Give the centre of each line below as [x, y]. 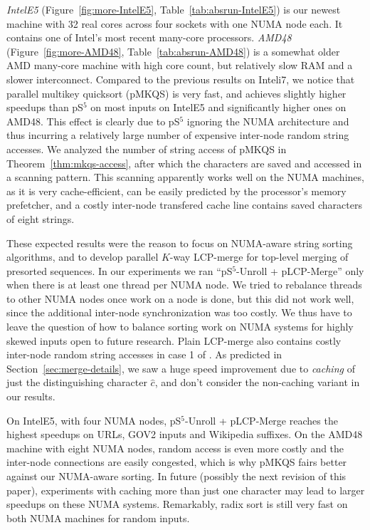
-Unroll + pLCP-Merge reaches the [261, 420]
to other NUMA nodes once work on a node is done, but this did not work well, [180, 298]
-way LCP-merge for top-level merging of [259, 257]
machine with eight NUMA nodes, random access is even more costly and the [175, 448]
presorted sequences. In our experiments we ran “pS [120, 270]
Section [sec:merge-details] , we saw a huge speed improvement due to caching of [181, 368]
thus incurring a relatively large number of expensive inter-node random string [178, 135]
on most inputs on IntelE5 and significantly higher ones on [218, 107]
